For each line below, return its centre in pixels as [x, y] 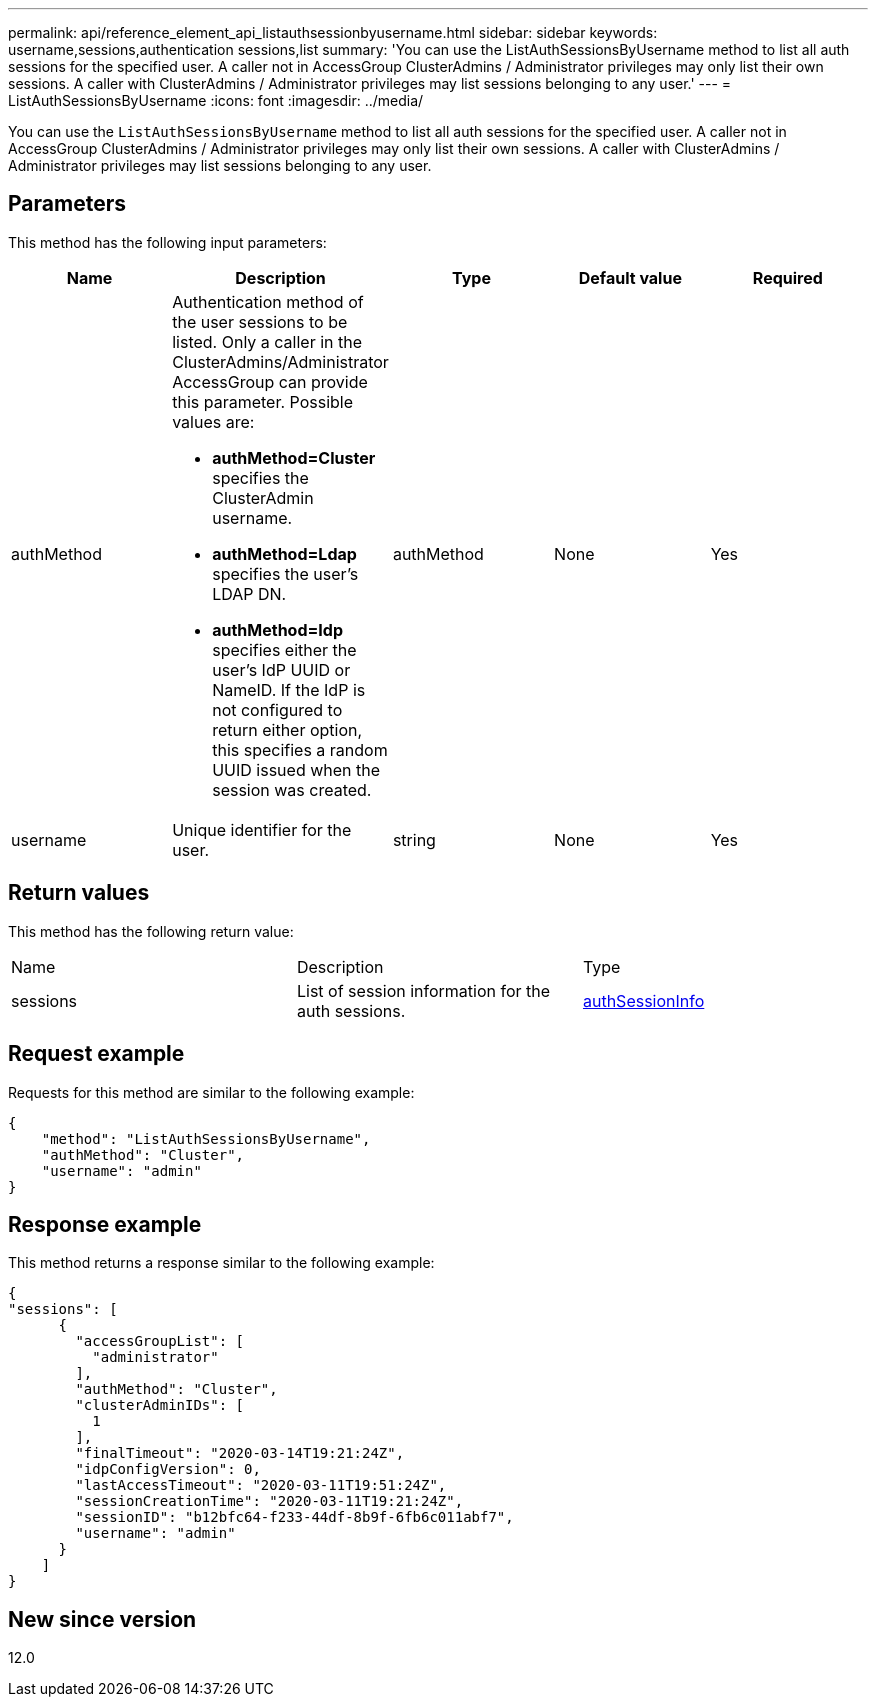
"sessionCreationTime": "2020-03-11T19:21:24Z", [269, 1501]
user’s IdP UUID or [281, 669]
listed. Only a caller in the [267, 341]
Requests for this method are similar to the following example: [211, 1092]
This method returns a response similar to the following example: [221, 1263]
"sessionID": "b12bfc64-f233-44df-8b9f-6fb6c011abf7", [294, 1517]
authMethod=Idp [278, 629]
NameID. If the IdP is [289, 689]
